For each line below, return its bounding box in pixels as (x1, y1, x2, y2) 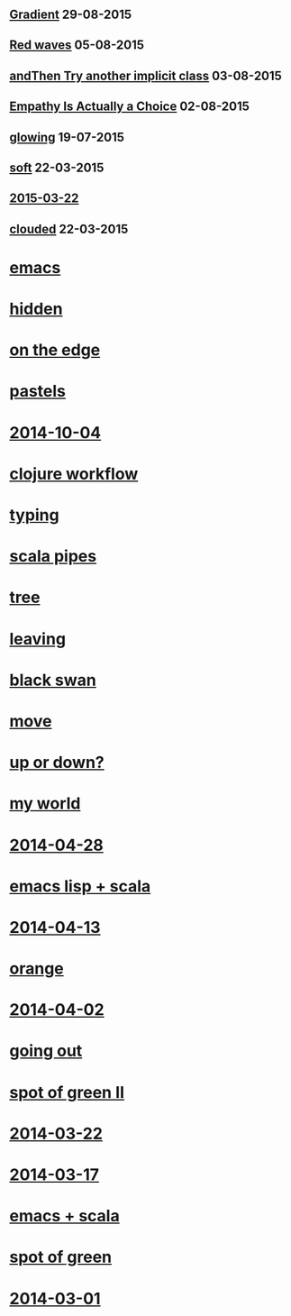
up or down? (9, 753, 105, 772)
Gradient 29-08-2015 (9, 7, 132, 22)
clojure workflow (9, 463, 139, 484)
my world (9, 793, 81, 814)
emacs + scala (9, 1206, 120, 1227)
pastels (9, 381, 66, 402)
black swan (9, 670, 96, 690)
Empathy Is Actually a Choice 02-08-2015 (9, 99, 250, 114)
